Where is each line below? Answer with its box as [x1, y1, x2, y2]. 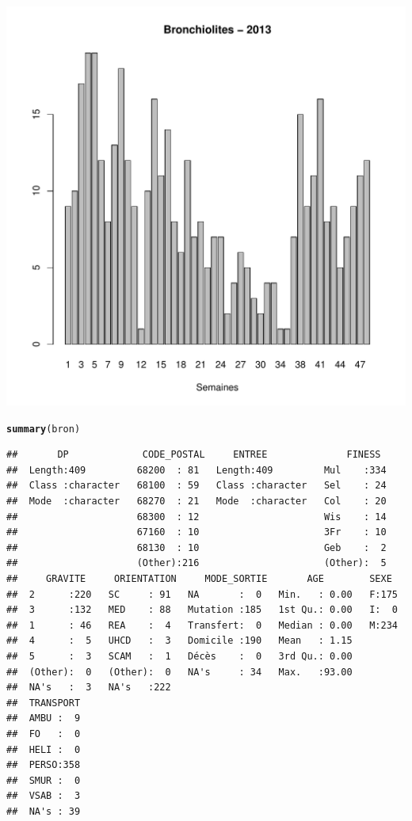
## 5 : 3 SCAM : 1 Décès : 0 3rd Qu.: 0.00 [6, 650, 353, 662]
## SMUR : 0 [6, 774, 81, 786]
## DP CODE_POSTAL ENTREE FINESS [6, 449, 381, 461]
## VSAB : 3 [6, 790, 81, 802]
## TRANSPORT [6, 697, 81, 709]
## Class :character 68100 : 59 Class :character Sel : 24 [6, 480, 387, 492]
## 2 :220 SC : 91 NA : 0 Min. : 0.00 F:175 [6, 588, 398, 600]
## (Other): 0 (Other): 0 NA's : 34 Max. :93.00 [6, 666, 353, 678]
